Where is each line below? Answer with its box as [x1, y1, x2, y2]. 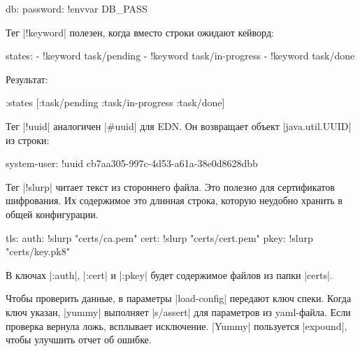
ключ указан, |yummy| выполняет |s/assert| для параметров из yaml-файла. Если [6, 304, 351, 319]
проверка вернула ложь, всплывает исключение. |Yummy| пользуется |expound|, [6, 318, 347, 333]
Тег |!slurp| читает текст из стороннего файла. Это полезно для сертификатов [6, 179, 335, 194]
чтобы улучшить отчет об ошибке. [6, 332, 152, 347]
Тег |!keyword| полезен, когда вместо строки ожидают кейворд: [6, 24, 274, 39]
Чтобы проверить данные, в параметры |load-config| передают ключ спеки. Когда [6, 291, 352, 306]
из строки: [6, 132, 50, 147]
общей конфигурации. [6, 206, 99, 221]
